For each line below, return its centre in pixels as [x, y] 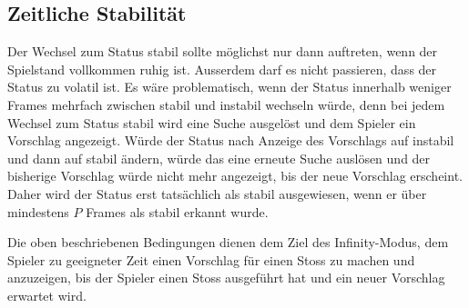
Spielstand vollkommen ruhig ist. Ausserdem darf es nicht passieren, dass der [222, 69]
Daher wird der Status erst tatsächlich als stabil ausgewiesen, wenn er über [217, 193]
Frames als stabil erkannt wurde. [177, 211]
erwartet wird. [47, 295]
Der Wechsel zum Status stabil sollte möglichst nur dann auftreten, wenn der [223, 51]
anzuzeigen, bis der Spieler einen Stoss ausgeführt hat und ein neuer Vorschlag [226, 278]
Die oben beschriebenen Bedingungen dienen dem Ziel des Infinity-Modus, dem [228, 242]
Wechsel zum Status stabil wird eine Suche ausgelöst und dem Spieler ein [212, 122]
